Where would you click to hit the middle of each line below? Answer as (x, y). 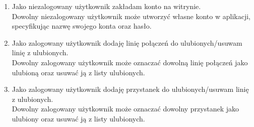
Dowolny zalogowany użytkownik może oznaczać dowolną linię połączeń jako (130, 62)
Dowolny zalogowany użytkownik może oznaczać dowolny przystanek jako (125, 109)
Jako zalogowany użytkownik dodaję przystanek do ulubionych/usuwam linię (130, 89)
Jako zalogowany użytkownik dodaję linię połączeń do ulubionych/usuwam (127, 42)
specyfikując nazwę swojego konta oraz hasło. (82, 26)
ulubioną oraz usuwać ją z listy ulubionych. (78, 72)
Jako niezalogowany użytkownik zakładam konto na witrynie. (106, 6)
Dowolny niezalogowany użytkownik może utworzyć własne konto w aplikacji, (131, 16)
